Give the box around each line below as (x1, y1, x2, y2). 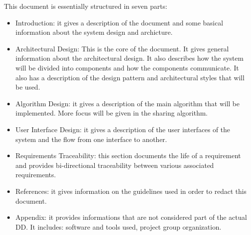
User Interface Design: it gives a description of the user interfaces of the (15, 124, 230, 134)
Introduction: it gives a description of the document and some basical (15, 17, 223, 27)
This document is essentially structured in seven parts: (4, 1, 167, 11)
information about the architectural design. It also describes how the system (15, 53, 244, 63)
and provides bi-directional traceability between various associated (15, 160, 214, 170)
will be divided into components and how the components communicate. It (15, 62, 239, 72)
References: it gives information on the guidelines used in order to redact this (15, 186, 247, 196)
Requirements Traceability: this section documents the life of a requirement (15, 150, 241, 161)
